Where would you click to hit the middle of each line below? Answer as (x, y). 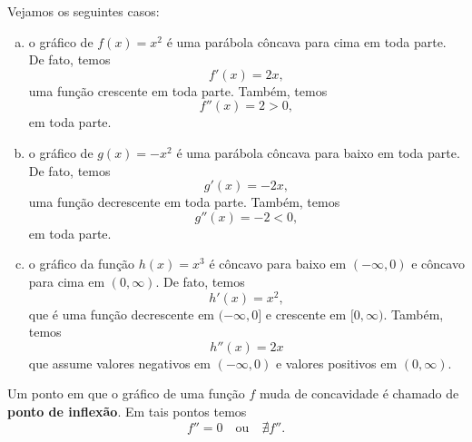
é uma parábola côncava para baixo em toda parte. (318, 152)
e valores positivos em (336, 363)
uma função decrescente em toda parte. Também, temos (184, 202)
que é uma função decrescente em (122, 314)
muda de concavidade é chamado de (359, 393)
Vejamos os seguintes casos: (84, 11)
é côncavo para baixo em (278, 264)
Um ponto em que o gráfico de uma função (126, 393)
